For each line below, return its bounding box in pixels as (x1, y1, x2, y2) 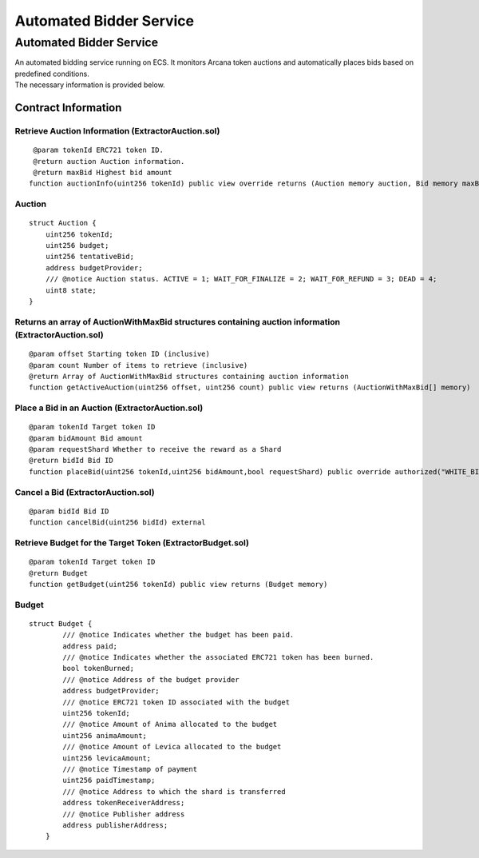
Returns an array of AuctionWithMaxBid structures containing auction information (14, 316, 341, 327)
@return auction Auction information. (33, 157, 185, 166)
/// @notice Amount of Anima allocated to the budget (62, 720, 278, 729)
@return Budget (29, 569, 89, 577)
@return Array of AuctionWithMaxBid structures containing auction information (29, 372, 349, 381)
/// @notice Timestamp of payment (62, 764, 198, 773)
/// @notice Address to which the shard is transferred (62, 787, 287, 796)
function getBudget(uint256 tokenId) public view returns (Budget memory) (29, 580, 328, 589)
